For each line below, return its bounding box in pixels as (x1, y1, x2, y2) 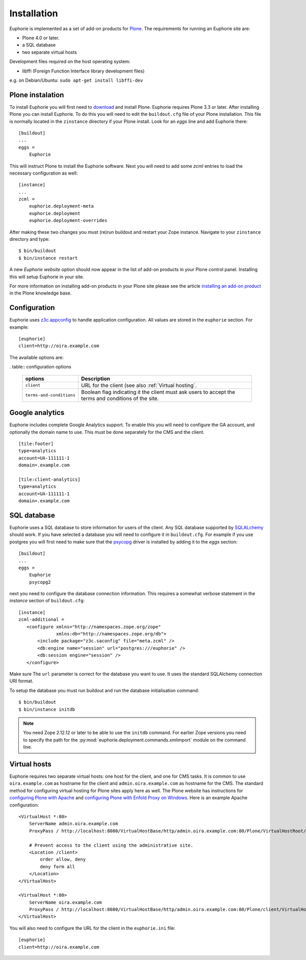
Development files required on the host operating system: (9, 59, 131, 65)
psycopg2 (29, 579, 51, 585)
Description (81, 375, 111, 382)
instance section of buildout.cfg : (9, 598, 85, 604)
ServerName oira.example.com (29, 899, 102, 905)
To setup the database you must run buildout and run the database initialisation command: (9, 687, 199, 694)
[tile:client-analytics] (18, 476, 81, 482)
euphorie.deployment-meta (29, 203, 94, 209)
